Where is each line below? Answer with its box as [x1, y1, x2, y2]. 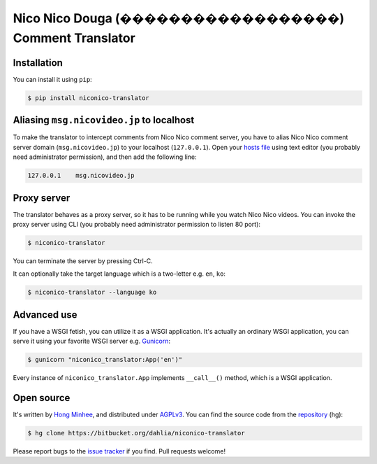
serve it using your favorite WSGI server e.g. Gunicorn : [13, 337, 171, 346]
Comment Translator [13, 30, 135, 45]
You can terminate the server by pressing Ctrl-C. [13, 256, 153, 265]
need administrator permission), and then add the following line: [13, 153, 197, 161]
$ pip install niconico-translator [27, 94, 149, 101]
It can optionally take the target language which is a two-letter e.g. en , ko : [13, 269, 226, 278]
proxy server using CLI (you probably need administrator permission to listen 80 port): [13, 220, 261, 228]
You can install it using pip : [13, 75, 92, 83]
